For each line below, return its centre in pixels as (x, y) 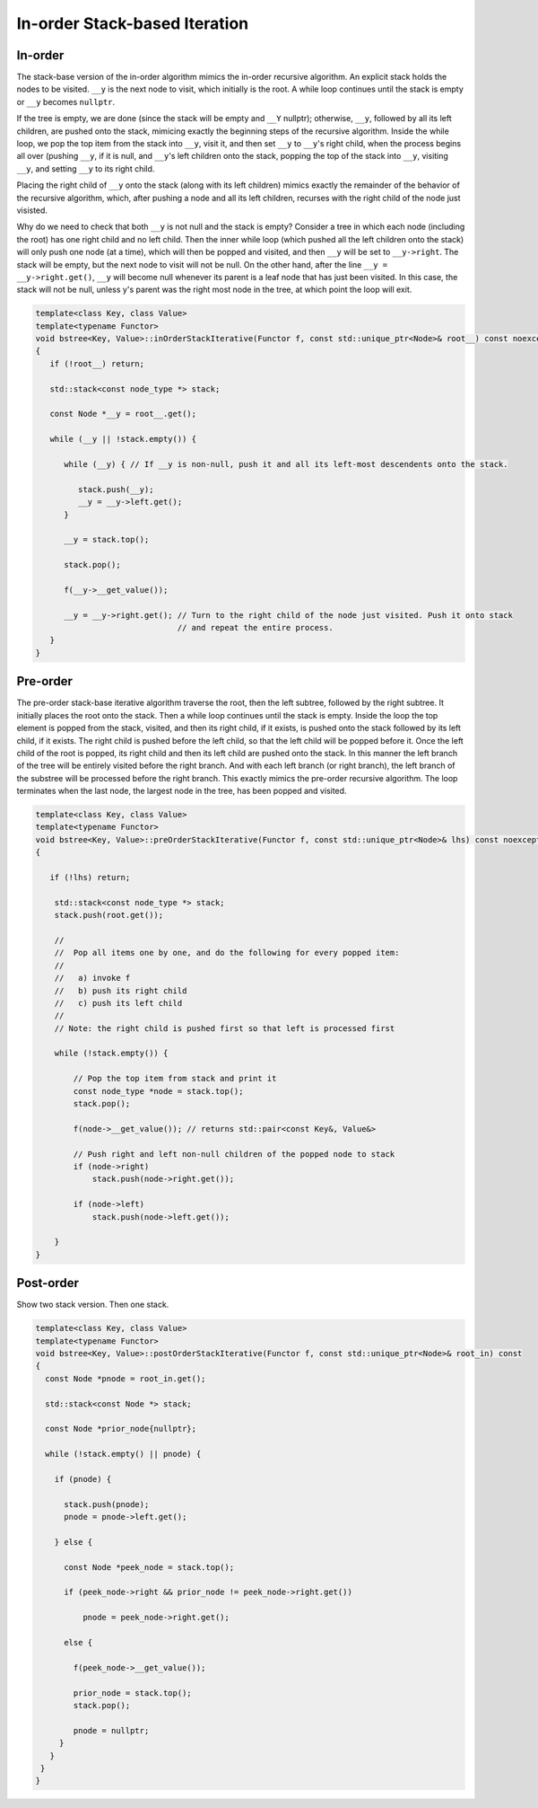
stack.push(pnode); (107, 1504)
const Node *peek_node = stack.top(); (149, 1567)
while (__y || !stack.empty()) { (123, 439)
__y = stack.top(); (107, 540)
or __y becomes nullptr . (66, 101)
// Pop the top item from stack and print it (175, 1079)
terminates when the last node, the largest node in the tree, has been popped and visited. (182, 791)
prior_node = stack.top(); (132, 1693)
